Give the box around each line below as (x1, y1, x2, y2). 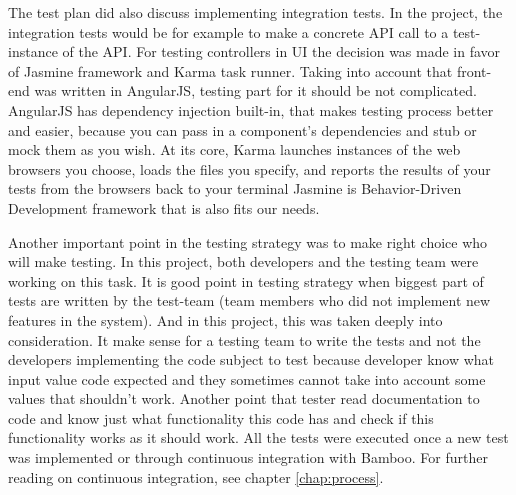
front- (456, 60, 492, 81)
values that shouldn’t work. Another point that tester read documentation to (8, 388, 480, 409)
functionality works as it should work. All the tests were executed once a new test (8, 427, 509, 448)
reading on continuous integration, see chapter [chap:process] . (8, 466, 384, 487)
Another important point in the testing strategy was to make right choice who (8, 231, 488, 252)
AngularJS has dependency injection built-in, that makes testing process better (8, 99, 494, 120)
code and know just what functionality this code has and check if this (8, 407, 434, 428)
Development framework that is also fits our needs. (8, 197, 320, 218)
